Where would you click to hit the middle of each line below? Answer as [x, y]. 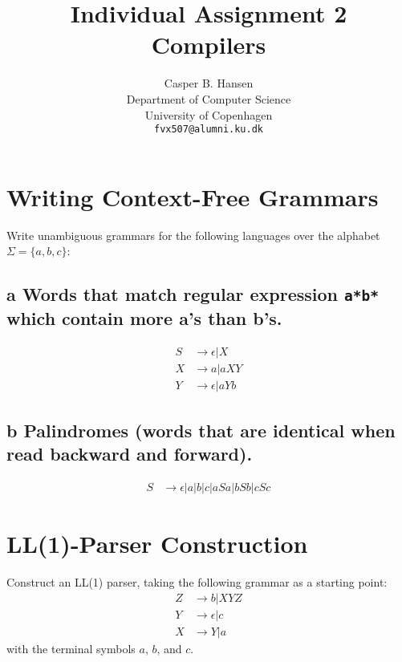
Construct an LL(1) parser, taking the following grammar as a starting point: [197, 581]
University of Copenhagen [209, 114]
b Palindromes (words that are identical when [201, 430]
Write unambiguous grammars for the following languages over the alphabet [193, 235]
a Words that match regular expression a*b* [193, 294]
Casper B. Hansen [209, 83]
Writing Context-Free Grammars [193, 196]
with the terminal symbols [71, 648]
